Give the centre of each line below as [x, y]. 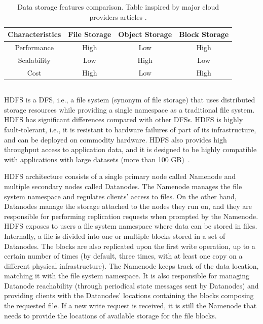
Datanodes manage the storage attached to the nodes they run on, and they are [128, 206]
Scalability [34, 60]
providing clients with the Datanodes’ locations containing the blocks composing [129, 295]
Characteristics [34, 34]
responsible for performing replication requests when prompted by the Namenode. [131, 216]
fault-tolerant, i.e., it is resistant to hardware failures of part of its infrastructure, [130, 129]
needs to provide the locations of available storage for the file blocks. [110, 315]
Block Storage [204, 34]
